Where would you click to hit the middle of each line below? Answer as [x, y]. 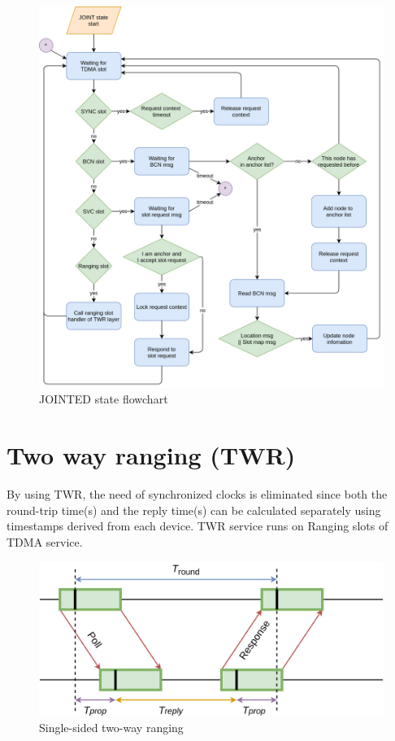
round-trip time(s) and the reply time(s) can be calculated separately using [194, 510]
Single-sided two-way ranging [111, 727]
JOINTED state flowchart [104, 399]
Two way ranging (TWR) [151, 455]
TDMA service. [45, 541]
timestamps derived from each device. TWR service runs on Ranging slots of [197, 526]
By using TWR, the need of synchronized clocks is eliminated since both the [197, 494]
